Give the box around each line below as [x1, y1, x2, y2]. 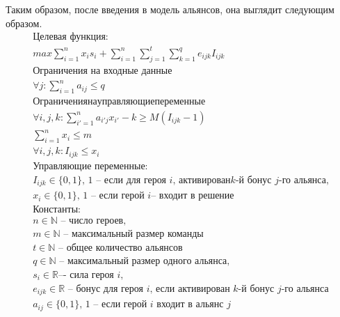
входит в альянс [156, 300, 224, 310]
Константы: [33, 205, 81, 215]
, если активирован [149, 284, 230, 294]
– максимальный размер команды [63, 229, 204, 240]
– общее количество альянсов [58, 243, 183, 254]
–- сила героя [58, 270, 114, 280]
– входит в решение [151, 191, 234, 201]
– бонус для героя [67, 284, 144, 294]
